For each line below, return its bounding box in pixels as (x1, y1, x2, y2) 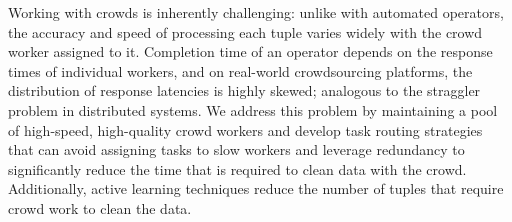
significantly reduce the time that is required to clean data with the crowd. (8, 158, 467, 179)
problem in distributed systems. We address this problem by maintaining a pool (8, 99, 498, 120)
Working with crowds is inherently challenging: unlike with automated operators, (8, 2, 504, 22)
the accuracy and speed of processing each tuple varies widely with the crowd (8, 21, 483, 42)
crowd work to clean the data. (8, 197, 192, 218)
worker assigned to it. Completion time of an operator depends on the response (8, 41, 493, 62)
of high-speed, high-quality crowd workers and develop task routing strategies (8, 119, 483, 140)
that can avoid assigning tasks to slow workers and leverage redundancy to (8, 139, 465, 160)
